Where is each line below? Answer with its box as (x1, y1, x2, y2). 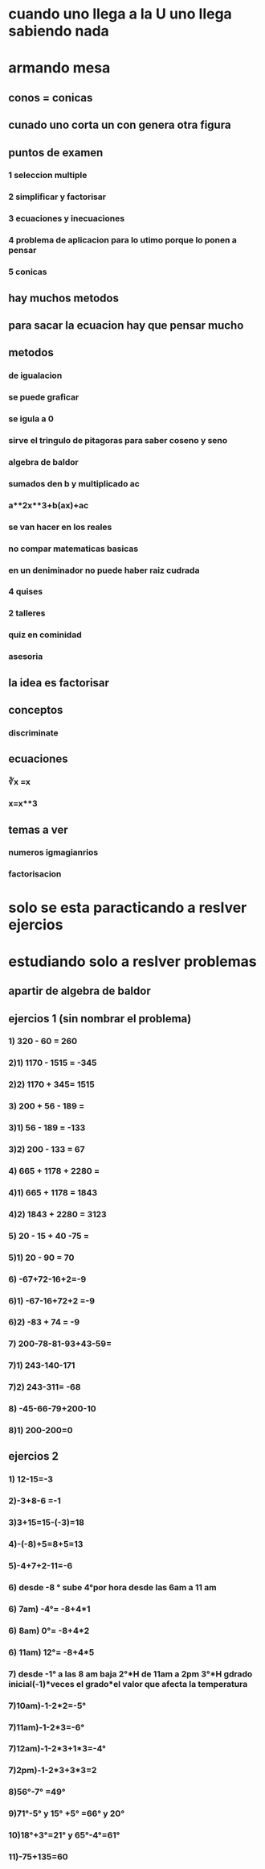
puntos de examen (8, 146, 104, 160)
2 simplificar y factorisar (8, 191, 107, 202)
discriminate (8, 727, 59, 738)
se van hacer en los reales (8, 521, 112, 533)
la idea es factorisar (8, 676, 110, 690)
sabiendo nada (8, 22, 110, 40)
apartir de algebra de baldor (8, 984, 151, 998)
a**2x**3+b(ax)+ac (8, 499, 89, 511)
